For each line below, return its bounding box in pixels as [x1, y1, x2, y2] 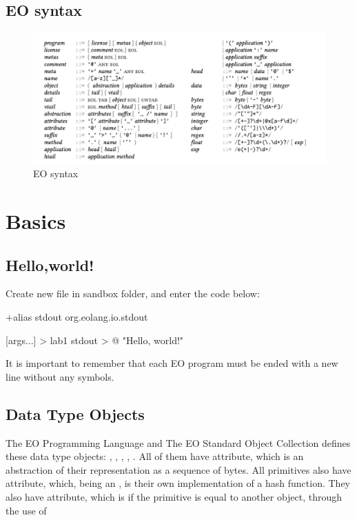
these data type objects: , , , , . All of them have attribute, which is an [6, 449, 304, 463]
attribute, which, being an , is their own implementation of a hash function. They [6, 476, 350, 490]
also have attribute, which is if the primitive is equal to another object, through [6, 489, 343, 503]
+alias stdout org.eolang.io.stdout [6, 310, 148, 324]
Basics [6, 207, 66, 235]
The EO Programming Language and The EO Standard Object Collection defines [6, 435, 351, 450]
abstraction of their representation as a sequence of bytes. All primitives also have [6, 462, 351, 477]
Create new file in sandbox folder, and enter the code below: [6, 286, 260, 301]
